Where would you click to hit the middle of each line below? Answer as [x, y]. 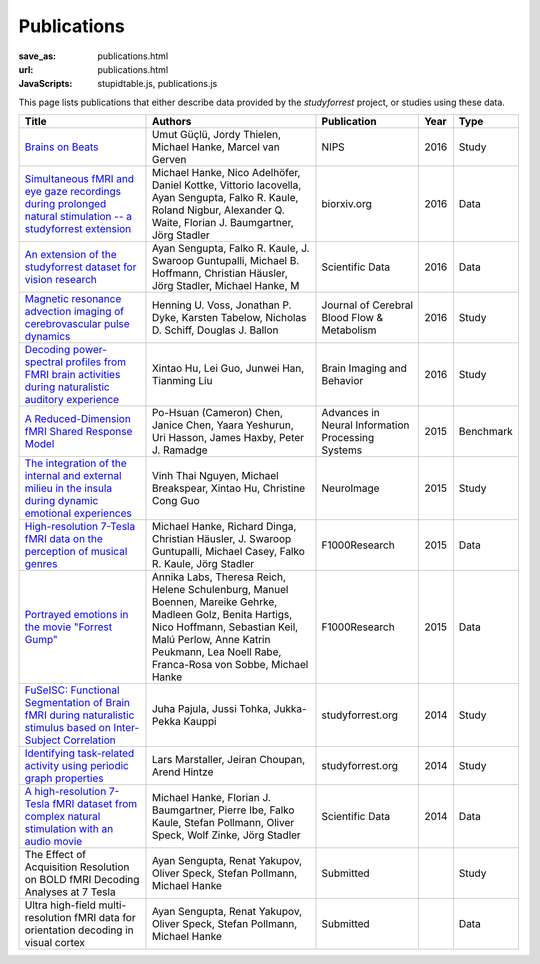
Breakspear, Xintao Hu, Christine [228, 488]
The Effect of [55, 855]
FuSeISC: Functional [72, 690]
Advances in [350, 413]
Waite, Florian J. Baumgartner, [222, 223]
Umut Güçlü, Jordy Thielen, [216, 135]
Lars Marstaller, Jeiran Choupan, [228, 760]
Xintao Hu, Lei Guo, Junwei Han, [228, 368]
